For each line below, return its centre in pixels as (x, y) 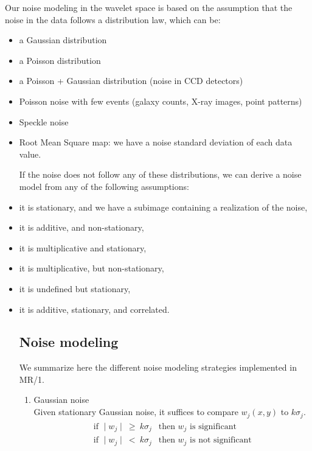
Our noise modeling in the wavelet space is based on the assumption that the (149, 7)
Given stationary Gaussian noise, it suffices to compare (136, 412)
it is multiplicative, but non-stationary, (92, 268)
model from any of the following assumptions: (104, 186)
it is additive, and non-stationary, (81, 227)
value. (30, 154)
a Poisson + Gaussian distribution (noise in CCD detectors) (131, 81)
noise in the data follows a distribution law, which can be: (113, 19)
